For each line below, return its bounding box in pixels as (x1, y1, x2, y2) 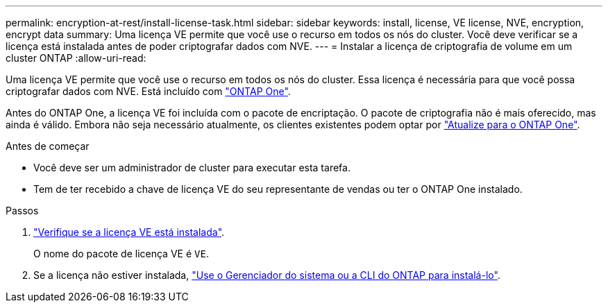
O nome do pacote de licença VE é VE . (33, 248, 209, 259)
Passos (6, 205, 39, 216)
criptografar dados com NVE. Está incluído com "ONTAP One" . (6, 85, 291, 97)
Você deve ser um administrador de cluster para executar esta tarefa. (33, 162, 351, 173)
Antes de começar (6, 140, 90, 152)
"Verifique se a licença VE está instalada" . (33, 226, 225, 238)
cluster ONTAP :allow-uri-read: (6, 52, 146, 64)
